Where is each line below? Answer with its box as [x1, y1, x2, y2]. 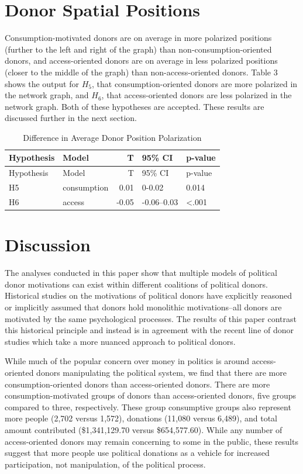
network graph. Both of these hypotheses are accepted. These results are [5, 100, 264, 112]
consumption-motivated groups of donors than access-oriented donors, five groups [5, 389, 297, 402]
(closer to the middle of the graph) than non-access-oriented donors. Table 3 [5, 65, 278, 78]
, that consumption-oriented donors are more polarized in [91, 77, 298, 89]
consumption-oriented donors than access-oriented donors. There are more [5, 378, 270, 390]
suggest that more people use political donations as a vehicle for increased [5, 447, 270, 459]
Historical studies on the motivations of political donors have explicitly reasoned [5, 289, 292, 302]
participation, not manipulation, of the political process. [5, 458, 206, 470]
